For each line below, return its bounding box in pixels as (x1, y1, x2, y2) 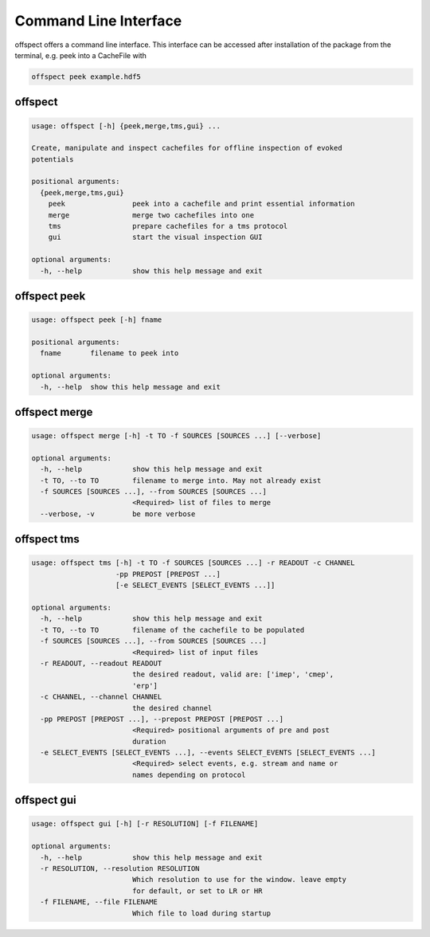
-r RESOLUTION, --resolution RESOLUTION (40, 864, 200, 873)
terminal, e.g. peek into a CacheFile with (14, 50, 147, 60)
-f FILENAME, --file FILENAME (40, 897, 158, 907)
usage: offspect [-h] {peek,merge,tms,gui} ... (31, 121, 221, 131)
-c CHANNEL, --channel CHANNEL (40, 692, 162, 701)
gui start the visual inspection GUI (48, 233, 263, 242)
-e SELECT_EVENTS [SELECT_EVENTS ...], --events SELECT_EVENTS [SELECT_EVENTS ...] (40, 748, 376, 757)
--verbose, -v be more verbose (40, 509, 196, 518)
